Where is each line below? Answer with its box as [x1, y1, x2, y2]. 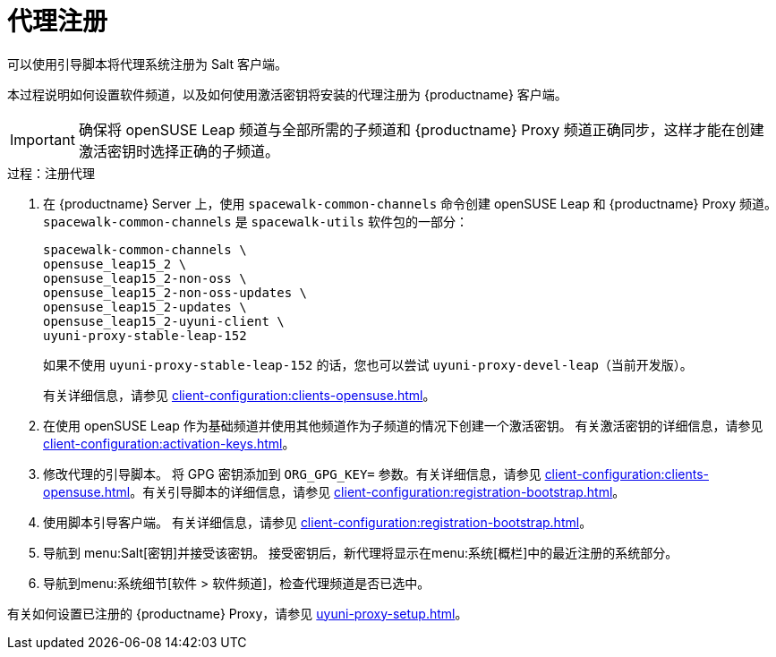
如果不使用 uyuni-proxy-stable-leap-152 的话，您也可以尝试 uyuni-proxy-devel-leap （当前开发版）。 [43, 356, 693, 372]
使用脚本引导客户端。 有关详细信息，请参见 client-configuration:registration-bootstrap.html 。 [43, 514, 593, 530]
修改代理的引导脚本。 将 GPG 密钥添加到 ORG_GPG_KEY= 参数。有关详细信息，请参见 [43, 465, 541, 482]
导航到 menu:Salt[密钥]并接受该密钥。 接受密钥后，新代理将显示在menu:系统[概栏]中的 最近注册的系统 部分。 [43, 544, 678, 560]
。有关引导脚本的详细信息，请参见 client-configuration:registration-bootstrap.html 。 [130, 483, 626, 499]
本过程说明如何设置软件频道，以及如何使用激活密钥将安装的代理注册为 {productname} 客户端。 [7, 86, 567, 102]
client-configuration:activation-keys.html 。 [43, 435, 295, 451]
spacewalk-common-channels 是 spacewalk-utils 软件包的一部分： [43, 213, 468, 229]
